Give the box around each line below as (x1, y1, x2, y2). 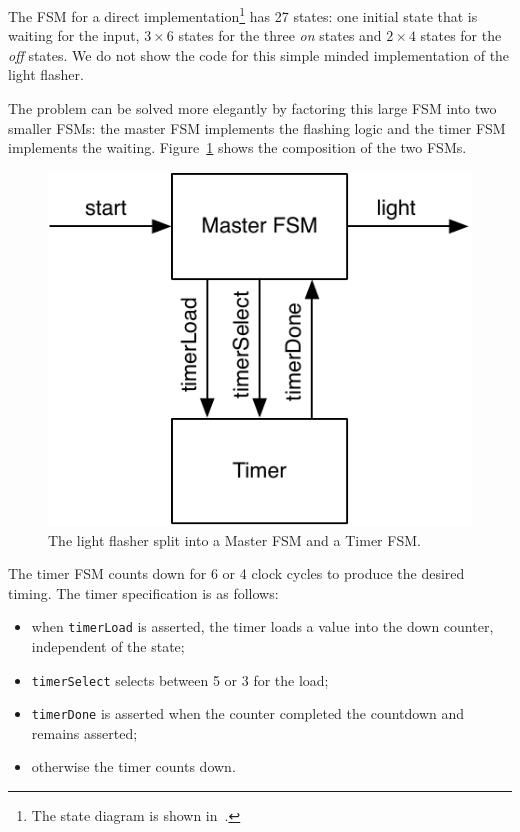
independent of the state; (31, 635, 185, 656)
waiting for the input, (8, 25, 140, 46)
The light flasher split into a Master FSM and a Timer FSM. (48, 529, 421, 550)
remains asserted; (31, 722, 138, 743)
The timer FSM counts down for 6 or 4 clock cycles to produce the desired (8, 563, 465, 584)
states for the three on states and (178, 25, 382, 46)
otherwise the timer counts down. (31, 756, 236, 777)
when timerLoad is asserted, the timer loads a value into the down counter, (31, 616, 494, 637)
